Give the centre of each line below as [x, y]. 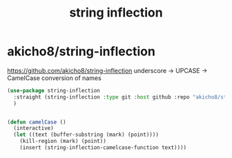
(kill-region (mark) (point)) [63, 141]
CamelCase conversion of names [54, 78]
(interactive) [33, 128]
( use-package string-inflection [54, 90]
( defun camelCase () [37, 122]
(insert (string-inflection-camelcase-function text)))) [103, 148]
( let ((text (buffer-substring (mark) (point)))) [86, 135]
